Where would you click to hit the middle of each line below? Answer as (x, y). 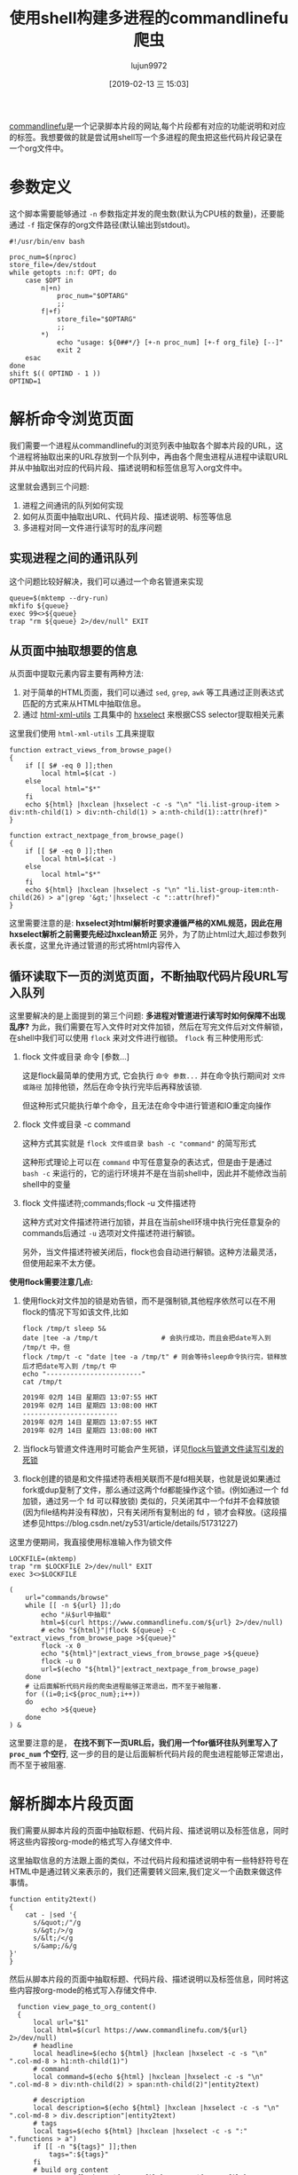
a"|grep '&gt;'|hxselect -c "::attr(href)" (138, 898)
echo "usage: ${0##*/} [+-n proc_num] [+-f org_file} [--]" (170, 343)
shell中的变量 (46, 1185)
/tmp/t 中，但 (46, 1348)
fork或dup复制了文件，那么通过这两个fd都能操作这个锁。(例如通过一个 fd (155, 1489)
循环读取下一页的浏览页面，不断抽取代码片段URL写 (149, 976)
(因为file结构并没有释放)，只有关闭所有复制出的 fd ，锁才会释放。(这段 (150, 1512)
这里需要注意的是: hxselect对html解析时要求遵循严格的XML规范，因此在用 (146, 923)
